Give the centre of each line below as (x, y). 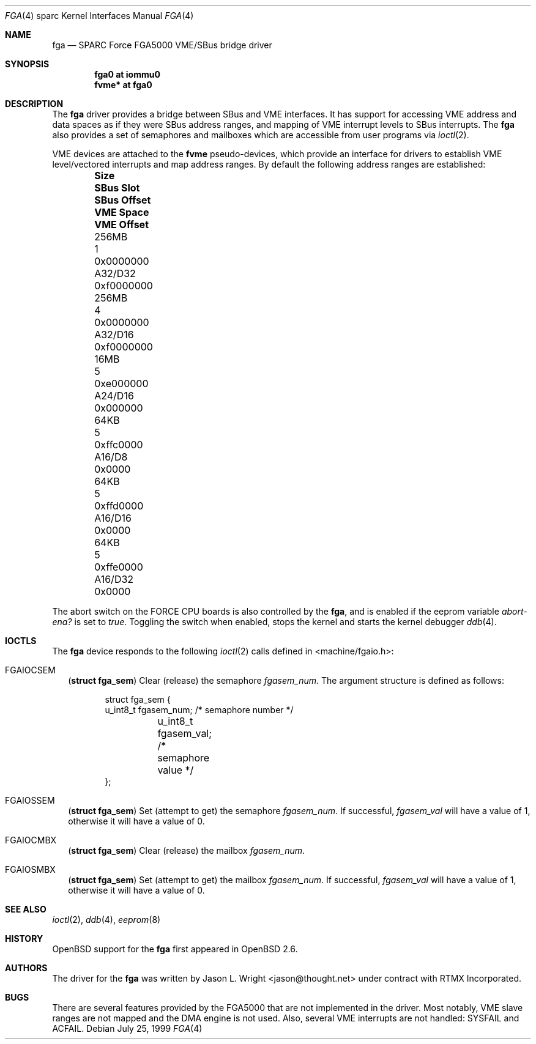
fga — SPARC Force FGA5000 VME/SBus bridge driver (162, 45)
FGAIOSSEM (30, 800)
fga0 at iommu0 (127, 74)
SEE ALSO (26, 909)
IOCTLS (21, 641)
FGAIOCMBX (31, 840)
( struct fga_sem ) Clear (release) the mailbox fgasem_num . (187, 850)
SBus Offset (123, 200)
